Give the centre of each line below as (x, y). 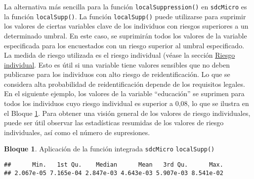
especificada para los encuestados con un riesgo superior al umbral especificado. (124, 45)
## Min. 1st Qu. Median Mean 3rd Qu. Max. (114, 165)
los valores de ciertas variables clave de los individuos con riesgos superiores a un (126, 26)
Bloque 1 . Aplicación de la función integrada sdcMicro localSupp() (109, 149)
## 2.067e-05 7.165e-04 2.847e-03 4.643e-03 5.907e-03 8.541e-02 (114, 173)
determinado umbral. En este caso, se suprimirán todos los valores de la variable (126, 35)
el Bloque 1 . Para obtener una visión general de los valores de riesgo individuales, (127, 113)
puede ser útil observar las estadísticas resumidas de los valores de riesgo (114, 123)
